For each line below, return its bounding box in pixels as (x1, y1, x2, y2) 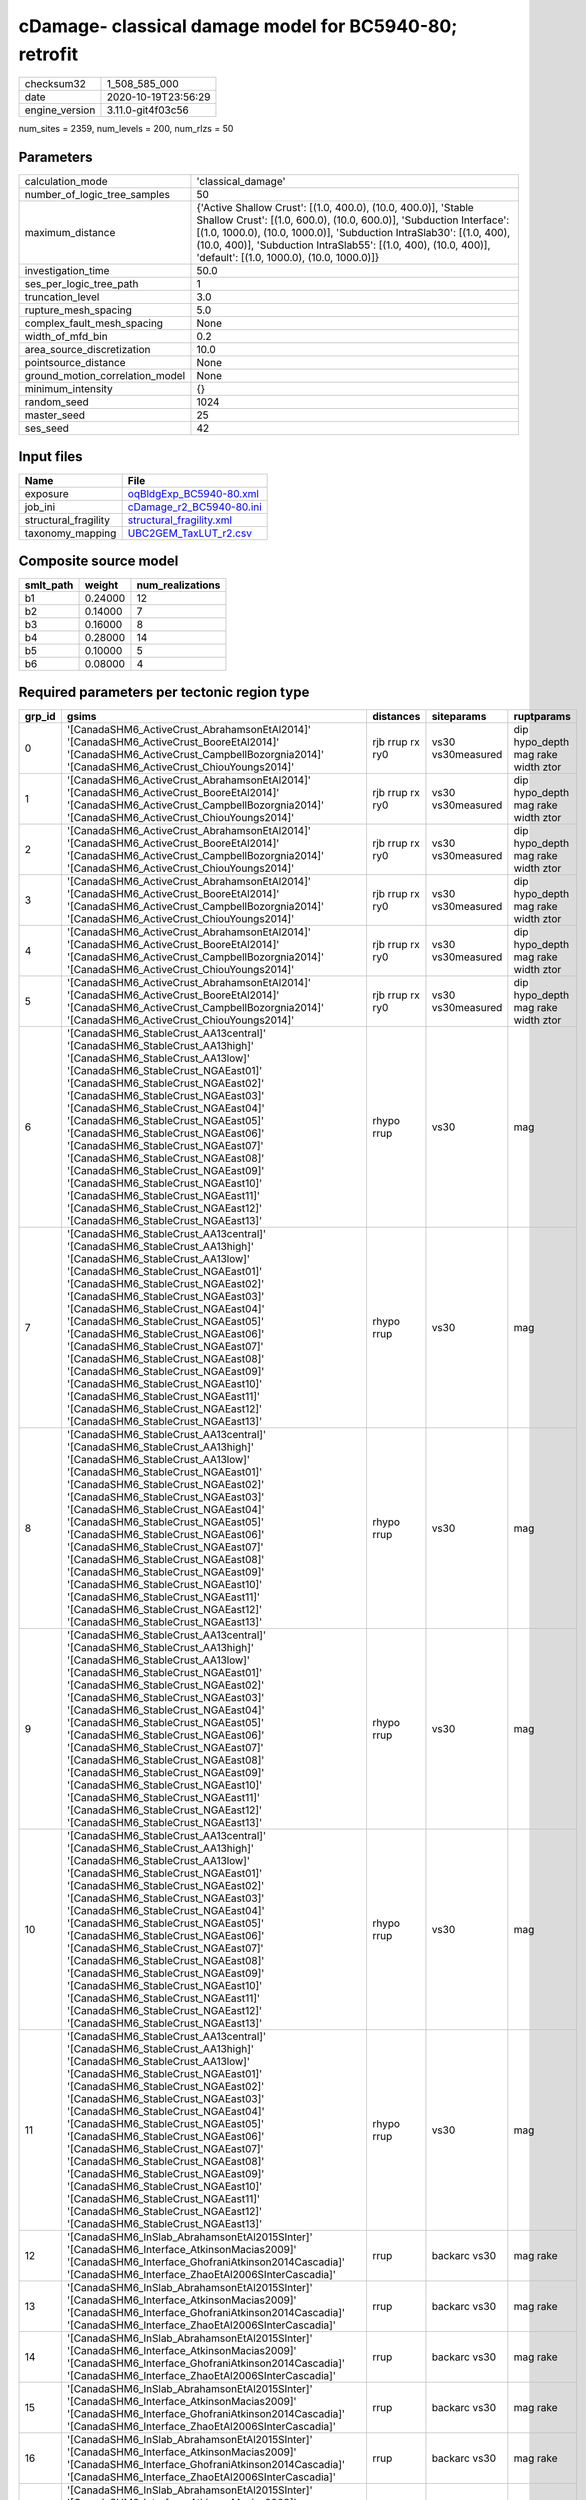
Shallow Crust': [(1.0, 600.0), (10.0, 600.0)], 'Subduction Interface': (196, 213, 510, 227)
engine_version (24, 103, 96, 117)
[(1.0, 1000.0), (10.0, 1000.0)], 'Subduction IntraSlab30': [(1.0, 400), (196, 226, 511, 240)
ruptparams (513, 709, 572, 723)
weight (84, 578, 119, 592)
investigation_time (24, 264, 110, 278)
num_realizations (136, 578, 221, 592)
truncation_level (24, 290, 100, 304)
